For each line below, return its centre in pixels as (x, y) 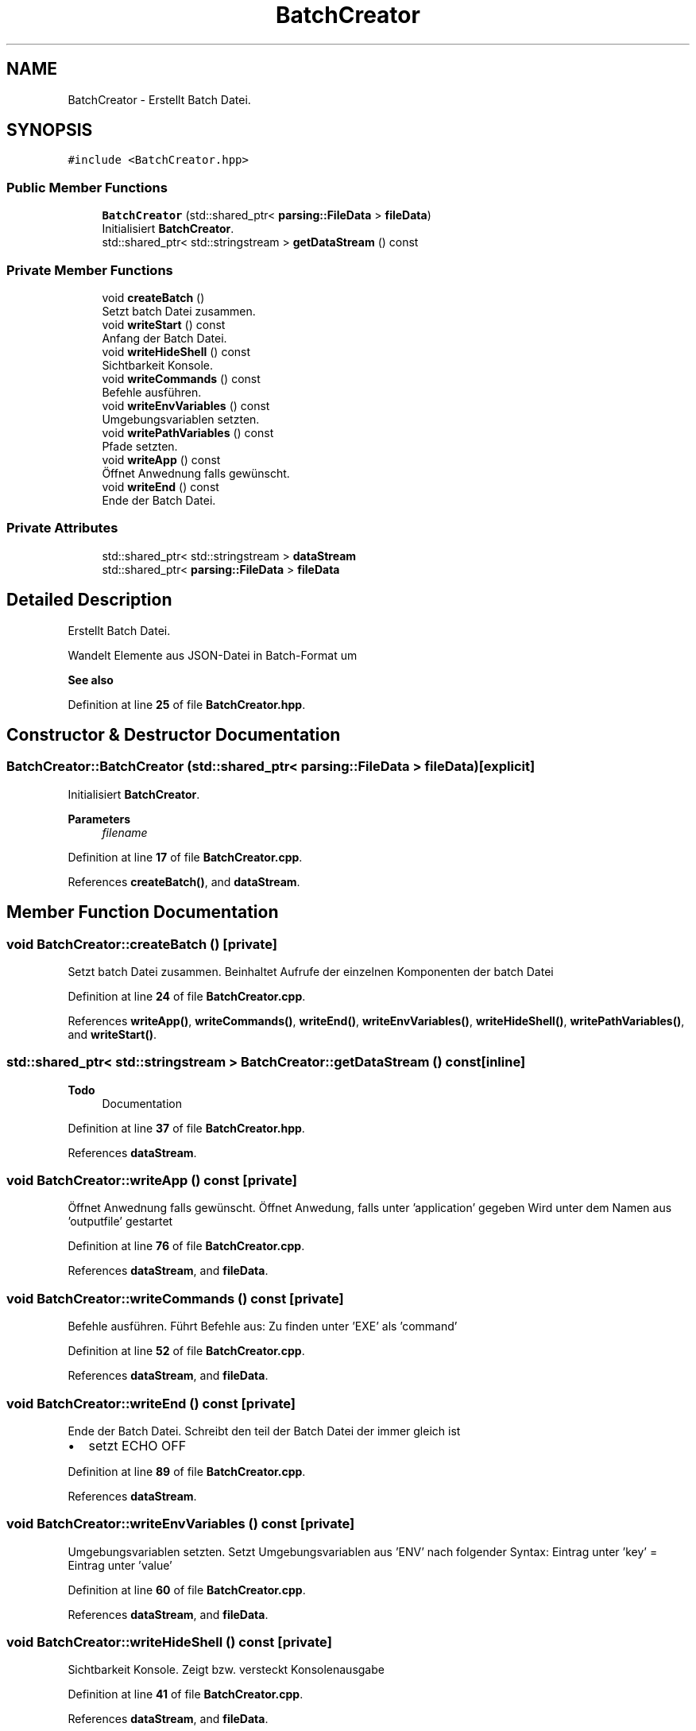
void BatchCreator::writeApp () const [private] (152, 1181)
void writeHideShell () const (176, 351)
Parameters (99, 819)
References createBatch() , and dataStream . (184, 881)
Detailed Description (89, 600)
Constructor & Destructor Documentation (174, 734)
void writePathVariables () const (188, 432)
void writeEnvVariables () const (186, 405)
